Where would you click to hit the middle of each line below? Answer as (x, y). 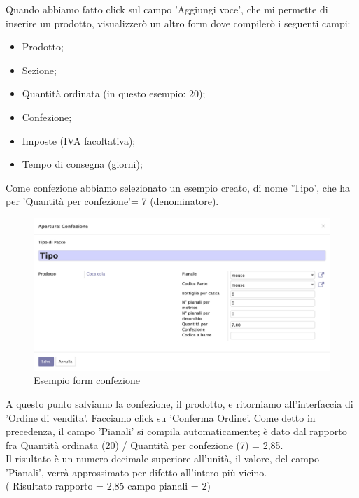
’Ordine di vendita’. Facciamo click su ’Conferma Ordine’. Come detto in (161, 417)
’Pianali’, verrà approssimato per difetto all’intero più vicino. (136, 472)
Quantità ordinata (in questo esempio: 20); (114, 93)
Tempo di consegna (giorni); (82, 164)
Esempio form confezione (87, 380)
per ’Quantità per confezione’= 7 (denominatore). (112, 201)
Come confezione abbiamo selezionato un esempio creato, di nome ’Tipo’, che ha (178, 187)
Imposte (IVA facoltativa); (79, 140)
